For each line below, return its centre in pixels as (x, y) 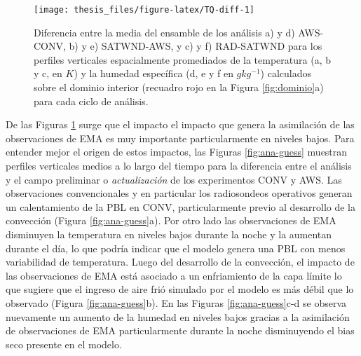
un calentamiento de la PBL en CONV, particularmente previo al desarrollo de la (181, 206)
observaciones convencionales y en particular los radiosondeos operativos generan (179, 193)
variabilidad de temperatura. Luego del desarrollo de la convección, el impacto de (180, 262)
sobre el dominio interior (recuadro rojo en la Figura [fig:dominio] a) (179, 87)
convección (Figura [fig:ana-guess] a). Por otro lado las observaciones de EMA (171, 220)
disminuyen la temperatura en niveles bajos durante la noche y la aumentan (169, 234)
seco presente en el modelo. (64, 344)
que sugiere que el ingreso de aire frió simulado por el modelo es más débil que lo (180, 289)
